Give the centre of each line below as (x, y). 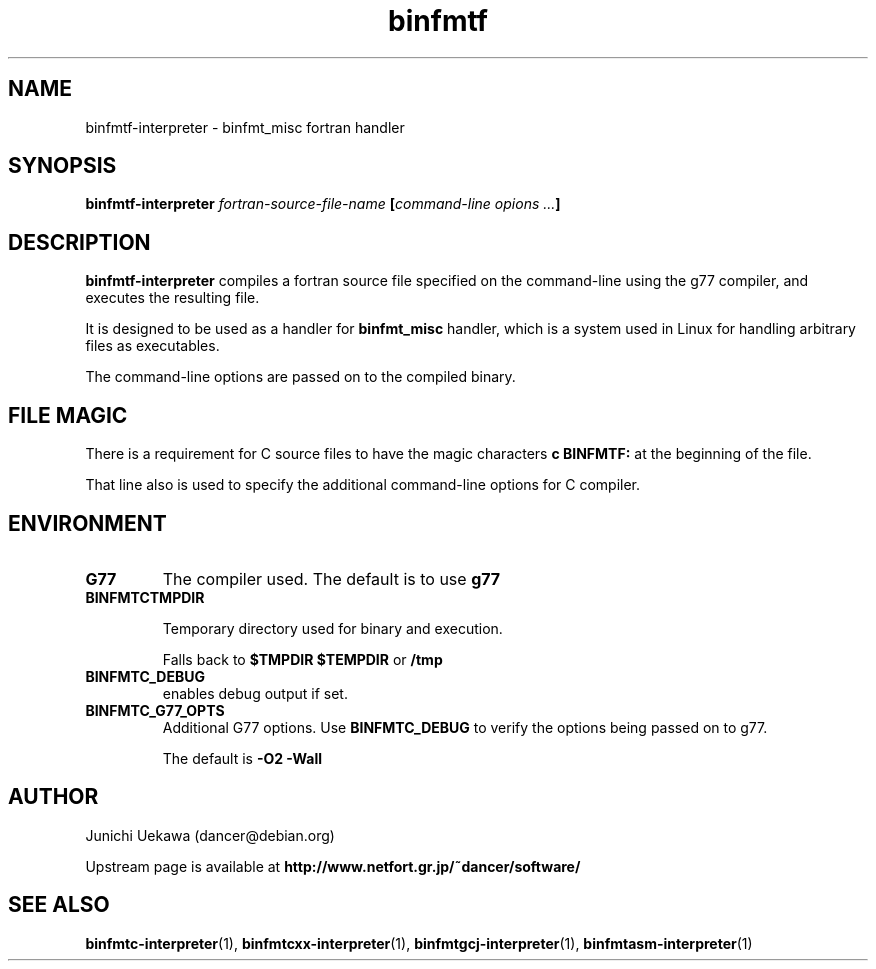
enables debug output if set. (255, 693)
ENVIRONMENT (87, 523)
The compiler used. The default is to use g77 (331, 578)
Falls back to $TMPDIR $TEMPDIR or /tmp (302, 659)
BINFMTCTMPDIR (145, 597)
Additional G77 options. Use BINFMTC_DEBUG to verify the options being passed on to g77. (465, 727)
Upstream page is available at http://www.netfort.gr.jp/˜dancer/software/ (333, 866)
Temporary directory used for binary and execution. (332, 628)
